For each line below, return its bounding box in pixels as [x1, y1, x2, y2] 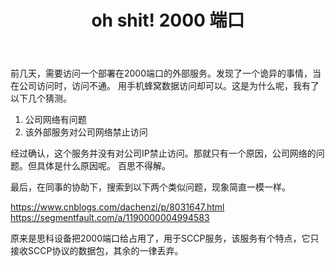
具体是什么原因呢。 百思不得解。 [36, 160, 171, 172]
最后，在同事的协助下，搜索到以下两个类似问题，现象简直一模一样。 [10, 181, 291, 193]
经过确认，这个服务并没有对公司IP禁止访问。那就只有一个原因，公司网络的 [10, 147, 317, 160]
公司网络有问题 [24, 114, 87, 126]
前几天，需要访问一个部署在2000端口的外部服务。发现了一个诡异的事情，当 [10, 67, 322, 80]
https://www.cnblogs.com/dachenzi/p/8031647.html [10, 201, 225, 213]
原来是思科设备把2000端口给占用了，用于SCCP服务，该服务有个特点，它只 [10, 232, 320, 245]
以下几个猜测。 [10, 92, 72, 105]
